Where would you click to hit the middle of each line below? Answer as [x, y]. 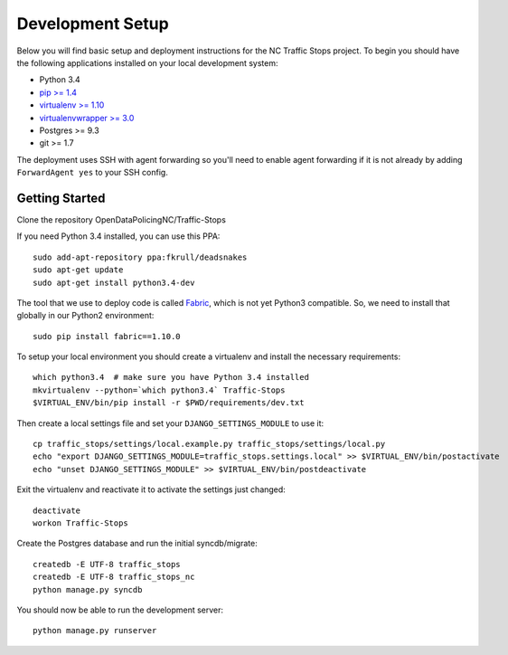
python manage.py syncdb [88, 589]
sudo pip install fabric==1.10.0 [107, 336]
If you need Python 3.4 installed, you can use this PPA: [118, 236]
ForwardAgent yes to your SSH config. [93, 173]
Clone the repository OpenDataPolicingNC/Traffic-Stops [121, 219]
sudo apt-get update [78, 270]
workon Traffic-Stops [80, 523]
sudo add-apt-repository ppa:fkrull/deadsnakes [140, 257]
